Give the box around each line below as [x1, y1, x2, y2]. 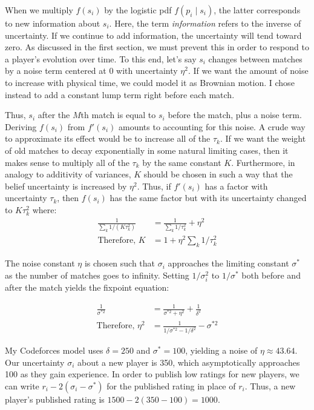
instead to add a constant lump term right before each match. [5, 88, 235, 101]
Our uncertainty [5, 355, 65, 368]
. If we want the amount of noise [188, 64, 309, 77]
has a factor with [204, 179, 268, 192]
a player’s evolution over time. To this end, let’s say [5, 52, 197, 65]
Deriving [5, 120, 37, 133]
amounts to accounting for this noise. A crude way [119, 120, 306, 133]
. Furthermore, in [231, 156, 295, 168]
